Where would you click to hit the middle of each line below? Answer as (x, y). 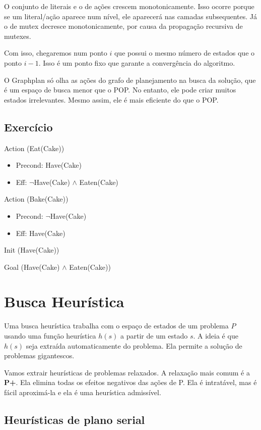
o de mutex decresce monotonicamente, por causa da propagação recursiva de (123, 26)
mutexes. (18, 36)
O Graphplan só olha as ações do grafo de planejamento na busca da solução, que (130, 80)
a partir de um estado (154, 336)
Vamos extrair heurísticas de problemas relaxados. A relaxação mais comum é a (127, 372)
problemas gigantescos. (39, 355)
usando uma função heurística (50, 336)
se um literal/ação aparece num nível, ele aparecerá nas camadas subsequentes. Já (131, 16)
